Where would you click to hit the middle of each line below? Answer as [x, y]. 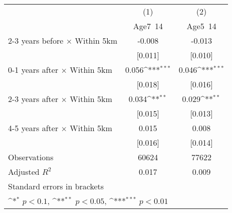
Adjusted [24, 172]
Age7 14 [148, 26]
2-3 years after [33, 99]
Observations [31, 157]
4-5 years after [33, 128]
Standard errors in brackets [56, 186]
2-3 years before [36, 40]
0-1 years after [33, 70]
